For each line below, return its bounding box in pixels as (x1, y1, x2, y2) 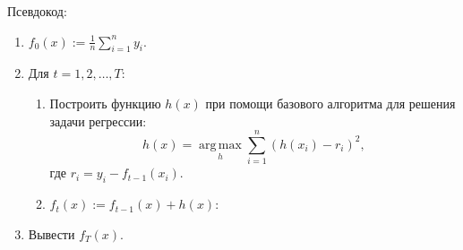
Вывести (28, 224, 75, 243)
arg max (199, 138, 242, 151)
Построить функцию (49, 93, 161, 112)
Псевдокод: (7, 2, 67, 20)
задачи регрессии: (49, 111, 147, 130)
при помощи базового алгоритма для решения (205, 93, 456, 112)
